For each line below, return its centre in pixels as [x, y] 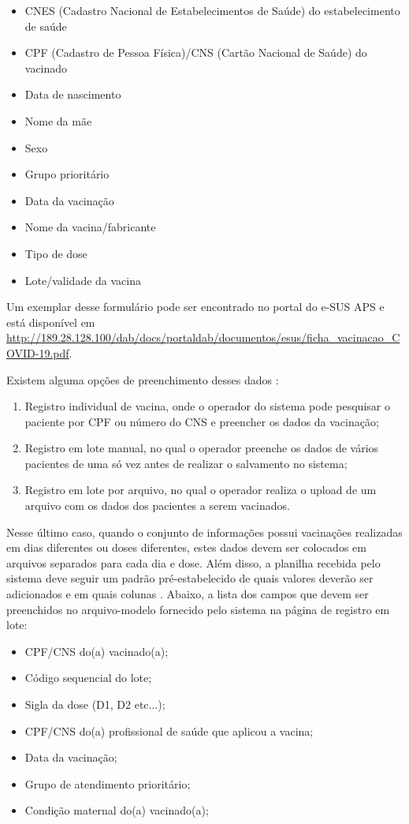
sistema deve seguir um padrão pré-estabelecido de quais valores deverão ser [190, 578]
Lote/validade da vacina [83, 280]
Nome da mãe [58, 120]
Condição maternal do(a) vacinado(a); [117, 810]
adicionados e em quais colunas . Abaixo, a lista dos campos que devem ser [188, 594]
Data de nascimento [73, 94]
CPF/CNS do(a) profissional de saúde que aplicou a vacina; [169, 730]
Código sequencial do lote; [88, 678]
